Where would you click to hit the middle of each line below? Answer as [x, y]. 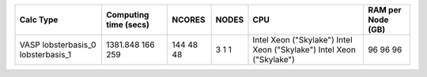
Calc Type [39, 20]
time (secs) [127, 25]
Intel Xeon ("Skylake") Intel [302, 40]
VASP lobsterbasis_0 [58, 45]
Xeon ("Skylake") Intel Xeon [304, 49]
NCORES [189, 20]
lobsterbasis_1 [45, 55]
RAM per [385, 10]
